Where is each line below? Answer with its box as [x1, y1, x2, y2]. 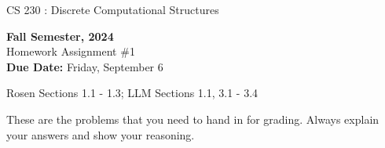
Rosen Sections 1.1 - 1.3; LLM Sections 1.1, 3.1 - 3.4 [6, 85, 258, 101]
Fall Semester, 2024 [6, 27, 114, 44]
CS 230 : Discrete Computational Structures [6, 2, 219, 17]
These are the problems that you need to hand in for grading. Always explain [6, 110, 379, 127]
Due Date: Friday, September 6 [6, 58, 163, 74]
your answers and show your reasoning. [6, 126, 195, 143]
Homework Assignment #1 [6, 43, 135, 60]
